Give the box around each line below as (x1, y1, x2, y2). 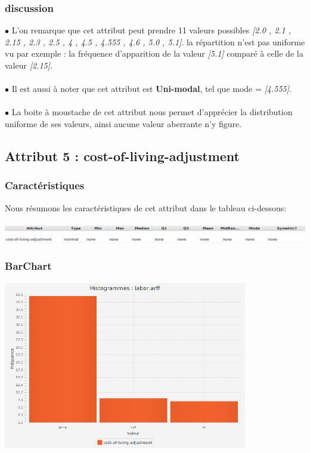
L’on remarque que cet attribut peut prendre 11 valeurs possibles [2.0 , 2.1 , (11, 24, 292, 36)
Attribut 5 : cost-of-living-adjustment (5, 146, 240, 165)
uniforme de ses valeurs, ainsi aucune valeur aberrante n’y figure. (5, 117, 242, 130)
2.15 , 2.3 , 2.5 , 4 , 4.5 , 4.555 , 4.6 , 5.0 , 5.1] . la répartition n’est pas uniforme (5, 35, 305, 48)
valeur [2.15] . (5, 59, 52, 71)
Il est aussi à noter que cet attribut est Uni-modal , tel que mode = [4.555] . (11, 82, 292, 95)
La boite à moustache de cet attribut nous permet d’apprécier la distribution (11, 106, 293, 118)
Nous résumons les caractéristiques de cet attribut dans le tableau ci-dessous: (5, 201, 287, 214)
